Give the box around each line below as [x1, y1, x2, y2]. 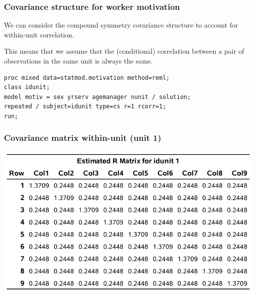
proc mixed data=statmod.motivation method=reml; [4, 74, 170, 81]
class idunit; [4, 84, 50, 91]
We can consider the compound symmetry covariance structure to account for [4, 20, 238, 30]
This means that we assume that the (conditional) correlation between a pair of [4, 46, 244, 56]
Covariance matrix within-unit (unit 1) [4, 131, 161, 144]
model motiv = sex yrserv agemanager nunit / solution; [4, 93, 191, 100]
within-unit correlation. [4, 29, 74, 39]
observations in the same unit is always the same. [4, 56, 153, 66]
